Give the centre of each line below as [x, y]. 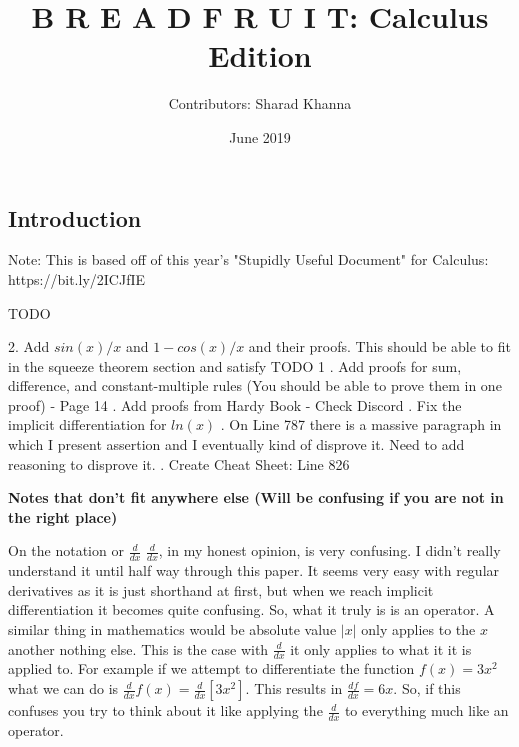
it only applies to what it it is [381, 648]
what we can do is [63, 688]
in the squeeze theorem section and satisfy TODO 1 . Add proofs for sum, [235, 365]
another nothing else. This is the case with [138, 648]
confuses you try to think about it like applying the [165, 710]
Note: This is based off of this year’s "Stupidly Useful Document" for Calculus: [248, 259]
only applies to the [418, 629]
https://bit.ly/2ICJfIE [77, 278]
